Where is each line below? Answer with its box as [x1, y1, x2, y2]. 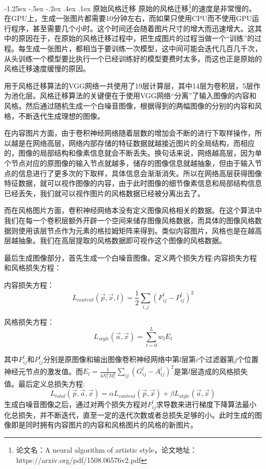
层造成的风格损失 [190, 366, 248, 376]
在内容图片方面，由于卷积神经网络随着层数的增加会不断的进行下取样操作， [4, 127, 255, 138]
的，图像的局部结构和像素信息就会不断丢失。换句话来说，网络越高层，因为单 [4, 147, 262, 158]
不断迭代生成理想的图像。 [18, 110, 104, 121]
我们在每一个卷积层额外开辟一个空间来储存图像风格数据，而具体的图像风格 [4, 215, 255, 225]
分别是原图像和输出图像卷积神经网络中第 [43, 354, 180, 365]
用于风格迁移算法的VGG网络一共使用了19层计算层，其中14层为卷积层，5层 [4, 80, 254, 91]
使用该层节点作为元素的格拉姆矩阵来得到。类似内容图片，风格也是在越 [18, 225, 255, 236]
